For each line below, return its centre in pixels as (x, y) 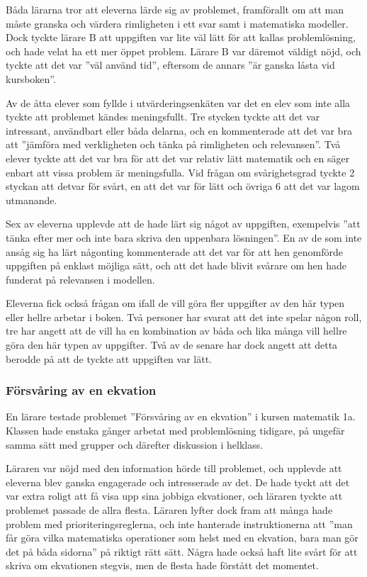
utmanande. (32, 200)
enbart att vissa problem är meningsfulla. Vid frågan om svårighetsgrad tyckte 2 (180, 172)
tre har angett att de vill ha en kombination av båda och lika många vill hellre (176, 331)
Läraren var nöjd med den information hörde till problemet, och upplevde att (174, 468)
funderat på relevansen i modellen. (80, 279)
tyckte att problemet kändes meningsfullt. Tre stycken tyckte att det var (163, 117)
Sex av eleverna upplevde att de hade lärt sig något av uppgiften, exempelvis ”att (183, 224)
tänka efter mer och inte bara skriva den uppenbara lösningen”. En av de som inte (184, 237)
